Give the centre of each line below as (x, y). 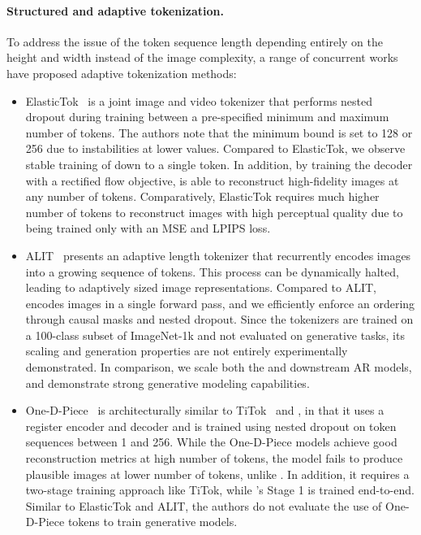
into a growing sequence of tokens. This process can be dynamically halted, (212, 271)
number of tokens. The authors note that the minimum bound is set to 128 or (219, 132)
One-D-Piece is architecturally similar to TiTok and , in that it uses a (205, 410)
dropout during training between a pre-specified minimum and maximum (207, 117)
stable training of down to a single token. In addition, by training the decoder (219, 164)
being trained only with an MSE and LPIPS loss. (148, 228)
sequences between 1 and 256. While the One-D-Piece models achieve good (211, 442)
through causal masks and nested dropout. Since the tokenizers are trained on (219, 319)
